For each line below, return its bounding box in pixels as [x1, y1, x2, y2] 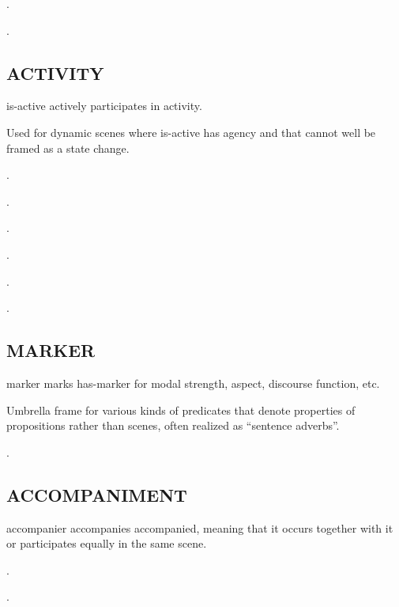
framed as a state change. [6, 139, 130, 156]
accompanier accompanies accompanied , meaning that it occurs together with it [6, 519, 393, 536]
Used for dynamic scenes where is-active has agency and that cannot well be [6, 123, 376, 140]
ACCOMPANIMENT [6, 482, 187, 506]
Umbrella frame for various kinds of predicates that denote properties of [6, 401, 356, 418]
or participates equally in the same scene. [6, 535, 207, 552]
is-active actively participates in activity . [6, 97, 202, 114]
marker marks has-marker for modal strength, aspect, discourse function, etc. [6, 374, 380, 391]
